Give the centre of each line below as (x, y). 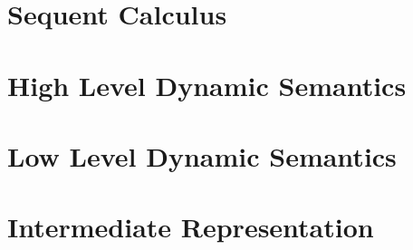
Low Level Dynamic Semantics (202, 155)
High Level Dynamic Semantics (207, 85)
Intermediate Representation (191, 227)
